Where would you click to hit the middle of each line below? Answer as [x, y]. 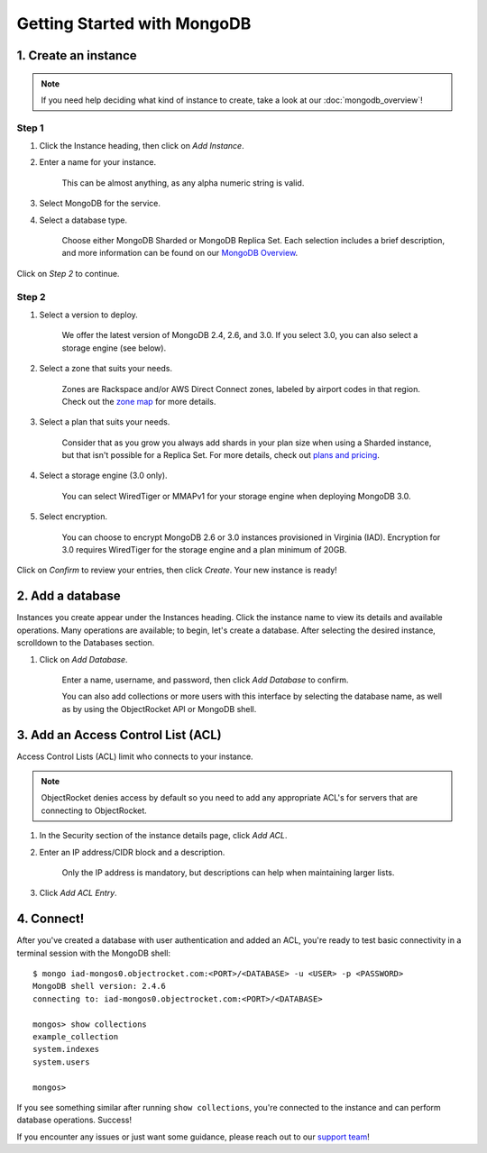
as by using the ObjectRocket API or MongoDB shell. [159, 709]
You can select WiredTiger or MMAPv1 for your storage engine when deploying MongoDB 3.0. [236, 496]
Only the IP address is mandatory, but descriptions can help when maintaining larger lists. [228, 872]
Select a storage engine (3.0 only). [103, 476]
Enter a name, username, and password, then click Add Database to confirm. [205, 680]
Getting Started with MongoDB [134, 23]
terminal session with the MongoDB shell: [94, 953]
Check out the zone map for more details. [139, 401]
